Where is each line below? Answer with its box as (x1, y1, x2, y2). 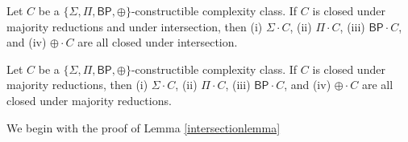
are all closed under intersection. (77, 34, 238, 51)
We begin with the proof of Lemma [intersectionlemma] (6, 119, 281, 136)
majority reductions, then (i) (6, 76, 148, 93)
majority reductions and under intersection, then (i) (6, 18, 263, 34)
